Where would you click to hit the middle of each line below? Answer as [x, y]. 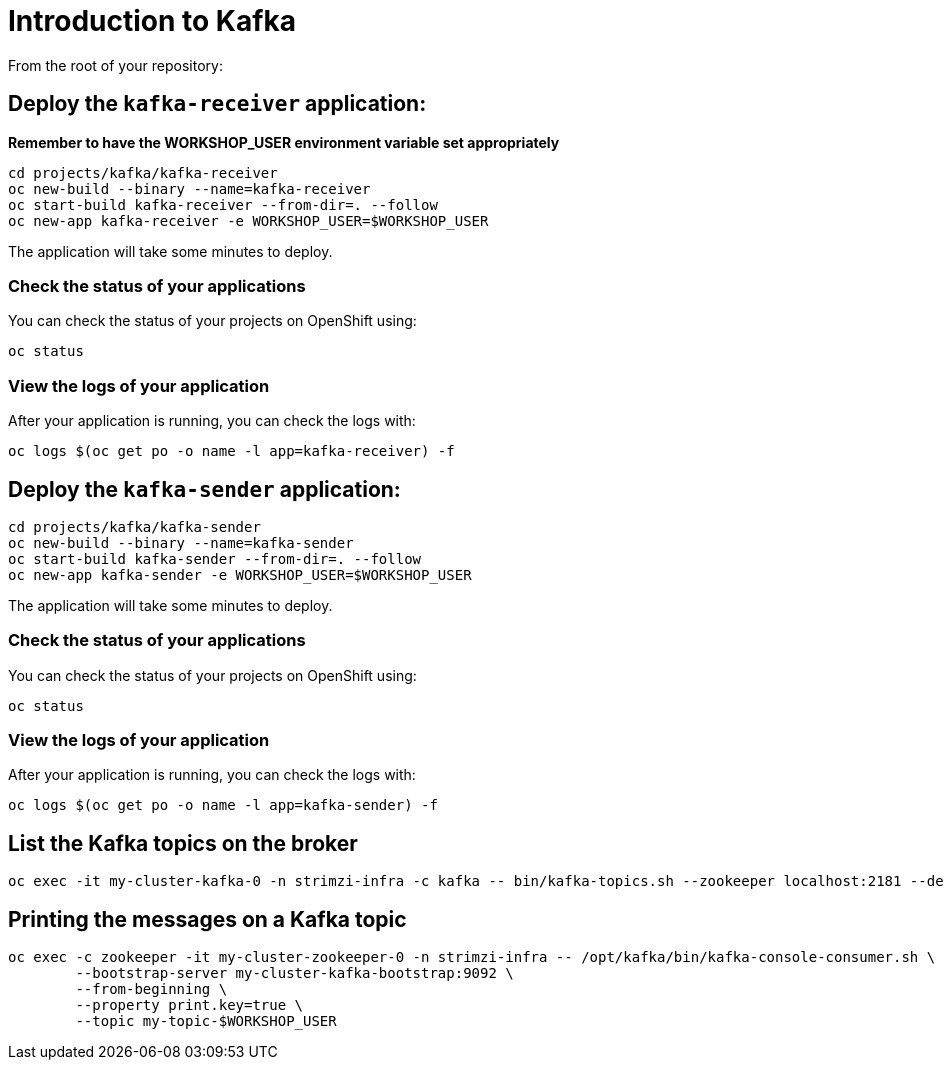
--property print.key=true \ [189, 1005]
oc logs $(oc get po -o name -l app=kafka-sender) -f [223, 805]
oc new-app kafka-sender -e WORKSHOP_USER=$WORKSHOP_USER [240, 574]
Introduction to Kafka [152, 21]
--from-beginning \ [151, 989]
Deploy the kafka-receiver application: [217, 104]
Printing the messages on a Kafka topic [207, 919]
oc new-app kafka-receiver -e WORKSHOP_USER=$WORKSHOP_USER [248, 220]
